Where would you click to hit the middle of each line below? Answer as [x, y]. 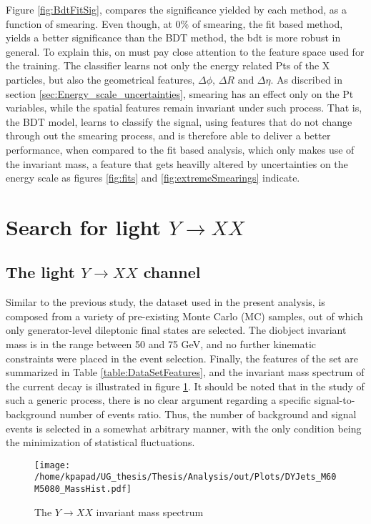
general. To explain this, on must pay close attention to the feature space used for [185, 51]
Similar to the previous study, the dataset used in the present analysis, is [165, 302]
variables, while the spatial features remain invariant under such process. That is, [184, 108]
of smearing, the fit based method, [267, 23]
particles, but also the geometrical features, [100, 79]
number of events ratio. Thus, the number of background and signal [208, 414]
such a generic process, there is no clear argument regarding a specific [158, 400]
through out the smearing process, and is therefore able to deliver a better [168, 135]
